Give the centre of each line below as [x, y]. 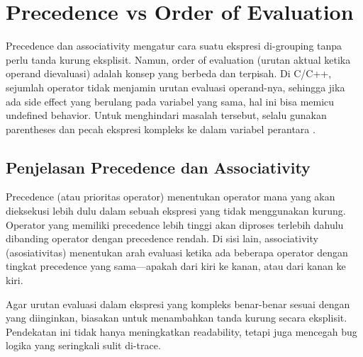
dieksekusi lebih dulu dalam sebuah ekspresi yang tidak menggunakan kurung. [176, 211]
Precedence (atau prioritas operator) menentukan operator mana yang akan [171, 197]
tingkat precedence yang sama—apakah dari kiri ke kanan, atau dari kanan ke [176, 266]
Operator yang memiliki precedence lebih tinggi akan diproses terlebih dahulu [175, 224]
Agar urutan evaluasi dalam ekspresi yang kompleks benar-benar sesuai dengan [178, 304]
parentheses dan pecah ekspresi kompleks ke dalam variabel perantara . [161, 129]
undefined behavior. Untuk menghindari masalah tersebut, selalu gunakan [166, 115]
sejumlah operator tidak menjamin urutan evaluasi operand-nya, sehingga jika [175, 87]
